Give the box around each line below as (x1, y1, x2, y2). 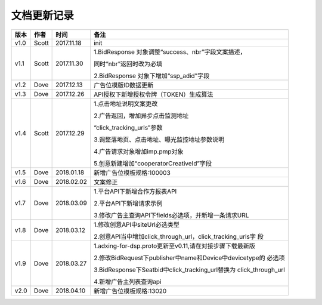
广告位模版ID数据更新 (93, 81, 154, 89)
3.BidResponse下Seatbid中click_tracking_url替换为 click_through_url (93, 266, 286, 274)
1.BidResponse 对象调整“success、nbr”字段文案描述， (93, 48, 246, 56)
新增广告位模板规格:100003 (93, 168, 171, 177)
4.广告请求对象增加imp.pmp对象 (93, 147, 184, 155)
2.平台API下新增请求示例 (93, 199, 163, 207)
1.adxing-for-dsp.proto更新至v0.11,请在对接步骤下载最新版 (93, 242, 256, 250)
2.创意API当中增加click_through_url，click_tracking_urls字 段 (93, 232, 264, 241)
